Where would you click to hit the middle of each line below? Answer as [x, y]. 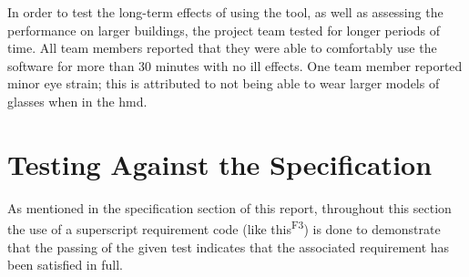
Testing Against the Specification [220, 164]
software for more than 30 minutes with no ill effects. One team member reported [235, 65]
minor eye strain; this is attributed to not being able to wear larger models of [224, 83]
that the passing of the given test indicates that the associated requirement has [229, 246]
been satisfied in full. [65, 265]
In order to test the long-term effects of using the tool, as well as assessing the [225, 12]
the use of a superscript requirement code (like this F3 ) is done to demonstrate [224, 227]
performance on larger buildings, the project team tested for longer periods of [224, 30]
